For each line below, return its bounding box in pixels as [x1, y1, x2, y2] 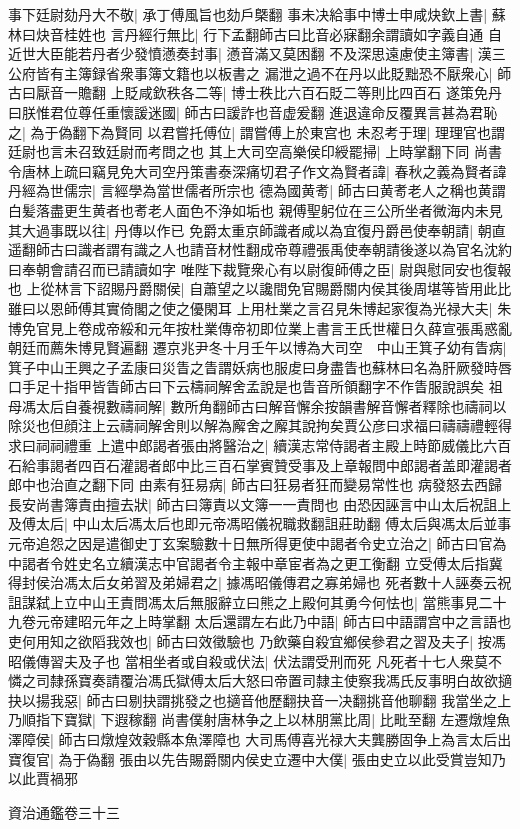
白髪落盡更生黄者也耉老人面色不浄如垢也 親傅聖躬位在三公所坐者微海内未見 [8, 199, 503, 220]
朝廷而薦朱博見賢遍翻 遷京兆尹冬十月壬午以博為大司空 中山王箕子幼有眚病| [8, 337, 507, 358]
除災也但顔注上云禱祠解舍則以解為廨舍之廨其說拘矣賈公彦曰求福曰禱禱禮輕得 [8, 415, 512, 436]
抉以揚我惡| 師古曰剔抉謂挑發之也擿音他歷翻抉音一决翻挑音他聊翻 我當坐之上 [8, 689, 512, 710]
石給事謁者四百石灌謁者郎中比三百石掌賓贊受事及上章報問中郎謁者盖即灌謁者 [8, 454, 512, 475]
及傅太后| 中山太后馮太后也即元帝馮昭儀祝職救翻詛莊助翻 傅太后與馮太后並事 [8, 513, 512, 534]
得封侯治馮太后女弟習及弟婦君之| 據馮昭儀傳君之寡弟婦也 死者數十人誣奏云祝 [8, 572, 512, 593]
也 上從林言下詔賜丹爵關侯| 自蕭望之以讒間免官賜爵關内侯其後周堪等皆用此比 [8, 278, 512, 299]
